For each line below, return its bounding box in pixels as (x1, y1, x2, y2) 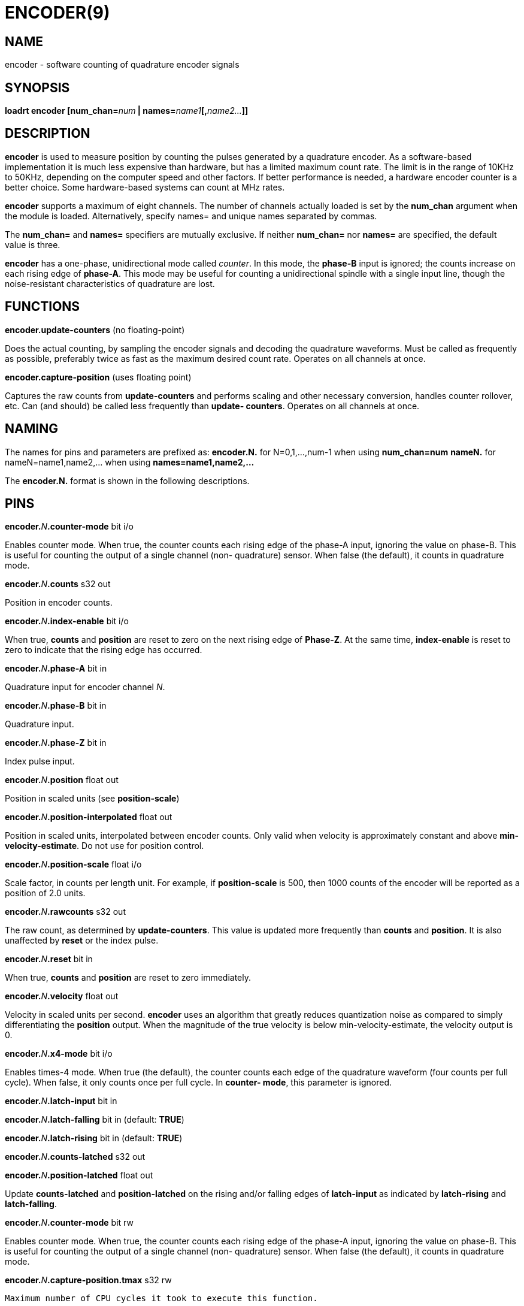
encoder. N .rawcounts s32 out (5, 906, 126, 917)
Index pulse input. (5, 756, 75, 767)
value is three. (5, 239, 60, 250)
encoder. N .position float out (5, 775, 119, 785)
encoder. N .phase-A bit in (5, 663, 107, 674)
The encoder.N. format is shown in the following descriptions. (5, 475, 250, 486)
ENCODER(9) (5, 2, 110, 23)
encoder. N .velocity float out (5, 991, 119, 1002)
